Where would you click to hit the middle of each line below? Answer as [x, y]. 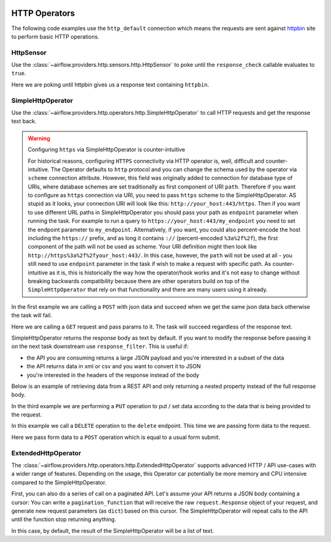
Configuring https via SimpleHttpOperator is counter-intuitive [106, 150]
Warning [39, 138]
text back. [24, 121]
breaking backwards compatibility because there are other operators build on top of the [139, 281]
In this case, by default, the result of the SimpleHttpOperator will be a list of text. [113, 530]
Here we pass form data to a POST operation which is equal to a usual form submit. [116, 437]
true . [19, 73]
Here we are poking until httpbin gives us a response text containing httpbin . [110, 84]
